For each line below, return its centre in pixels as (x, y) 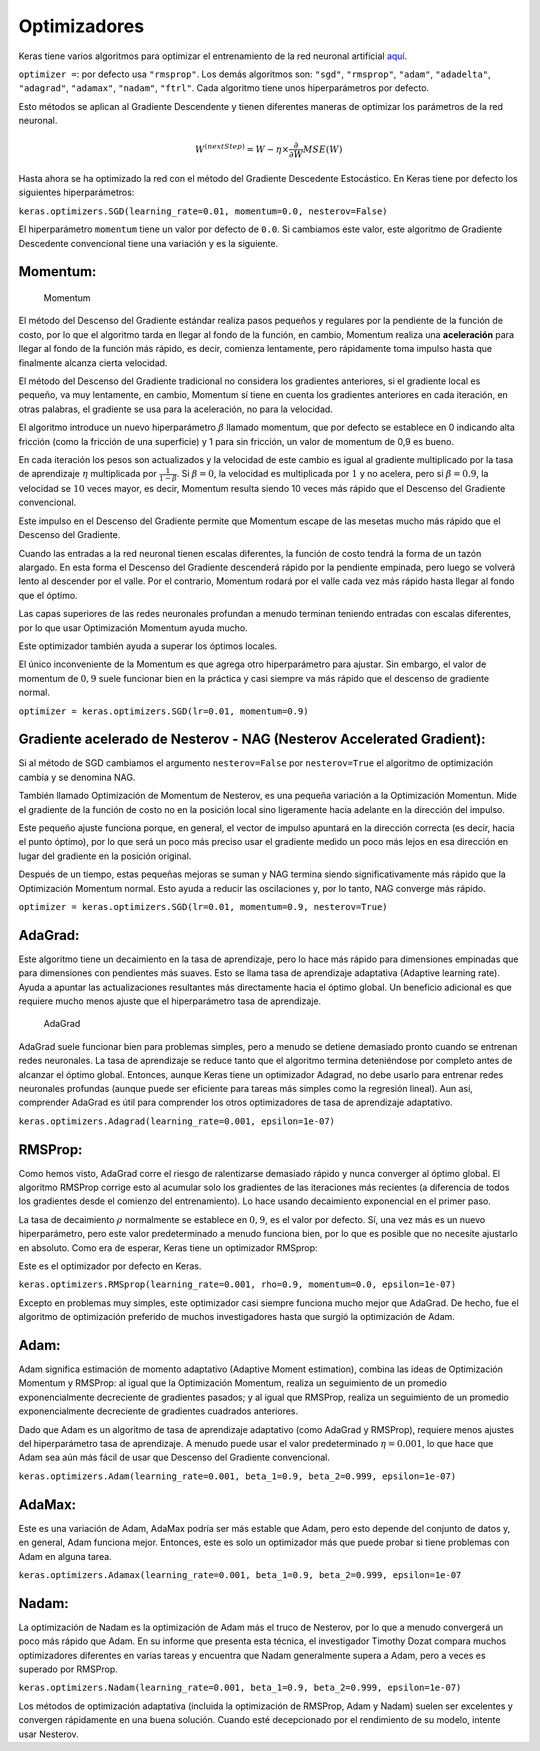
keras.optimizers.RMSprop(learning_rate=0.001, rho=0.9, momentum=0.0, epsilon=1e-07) (237, 1284)
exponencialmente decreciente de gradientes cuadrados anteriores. (158, 1411)
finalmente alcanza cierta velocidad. (93, 362)
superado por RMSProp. (68, 1669)
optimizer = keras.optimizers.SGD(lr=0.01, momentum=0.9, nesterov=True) (203, 906)
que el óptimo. (48, 595)
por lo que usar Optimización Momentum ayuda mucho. (133, 627)
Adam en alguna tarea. (65, 1556)
